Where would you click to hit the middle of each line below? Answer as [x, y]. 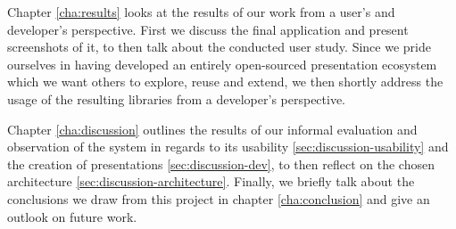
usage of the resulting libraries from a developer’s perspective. [177, 98]
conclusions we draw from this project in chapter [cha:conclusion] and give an [219, 198]
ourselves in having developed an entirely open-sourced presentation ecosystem [222, 64]
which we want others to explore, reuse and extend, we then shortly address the [225, 82]
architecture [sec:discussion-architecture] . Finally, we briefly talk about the [211, 181]
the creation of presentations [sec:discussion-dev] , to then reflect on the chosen [221, 164]
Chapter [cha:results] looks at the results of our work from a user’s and [201, 12]
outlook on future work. [72, 216]
